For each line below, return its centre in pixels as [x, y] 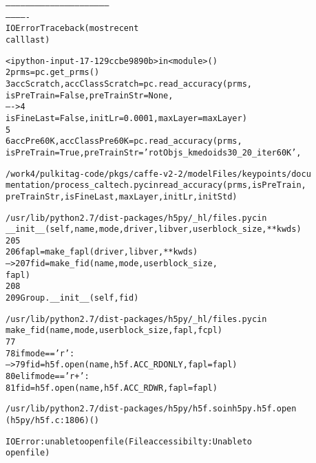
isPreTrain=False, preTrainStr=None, [89, 95]
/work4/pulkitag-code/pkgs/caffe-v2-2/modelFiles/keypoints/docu [158, 174]
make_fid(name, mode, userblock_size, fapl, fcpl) [114, 331]
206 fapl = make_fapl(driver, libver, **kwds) [102, 252]
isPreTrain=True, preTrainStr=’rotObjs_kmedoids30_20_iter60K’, [154, 152]
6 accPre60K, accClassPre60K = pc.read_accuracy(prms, [124, 141]
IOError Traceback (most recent [72, 29]
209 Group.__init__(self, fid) [72, 298]
